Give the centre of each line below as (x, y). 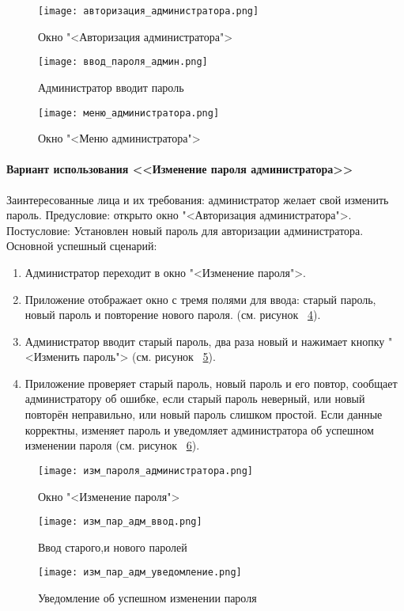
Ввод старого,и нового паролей (113, 546)
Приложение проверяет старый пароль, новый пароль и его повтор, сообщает (211, 383)
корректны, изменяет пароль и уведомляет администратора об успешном (199, 429)
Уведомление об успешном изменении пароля (147, 598)
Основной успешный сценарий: (82, 246)
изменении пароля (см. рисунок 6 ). (112, 445)
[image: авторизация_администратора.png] (149, 11)
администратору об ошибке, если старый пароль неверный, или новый (195, 398)
